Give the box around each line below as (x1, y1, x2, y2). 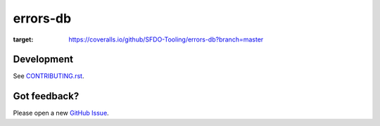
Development (13, 53, 74, 65)
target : (13, 35, 34, 44)
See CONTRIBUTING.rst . (13, 72, 84, 80)
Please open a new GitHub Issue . (13, 109, 109, 118)
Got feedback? (13, 90, 80, 102)
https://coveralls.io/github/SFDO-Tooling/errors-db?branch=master (68, 35, 264, 44)
